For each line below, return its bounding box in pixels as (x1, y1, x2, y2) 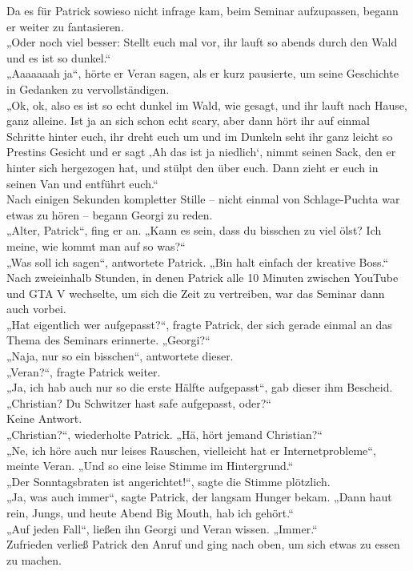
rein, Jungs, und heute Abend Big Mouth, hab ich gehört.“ (6, 505, 294, 521)
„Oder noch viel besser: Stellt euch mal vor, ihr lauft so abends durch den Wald (6, 34, 398, 50)
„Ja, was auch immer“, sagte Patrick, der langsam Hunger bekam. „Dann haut (6, 489, 392, 505)
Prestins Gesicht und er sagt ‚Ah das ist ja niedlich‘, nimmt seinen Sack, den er (6, 143, 396, 160)
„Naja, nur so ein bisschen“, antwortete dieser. (6, 348, 234, 364)
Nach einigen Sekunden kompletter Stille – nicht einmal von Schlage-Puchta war (6, 191, 400, 207)
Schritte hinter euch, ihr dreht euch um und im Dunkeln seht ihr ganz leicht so (6, 127, 393, 144)
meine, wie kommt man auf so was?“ (6, 237, 186, 254)
